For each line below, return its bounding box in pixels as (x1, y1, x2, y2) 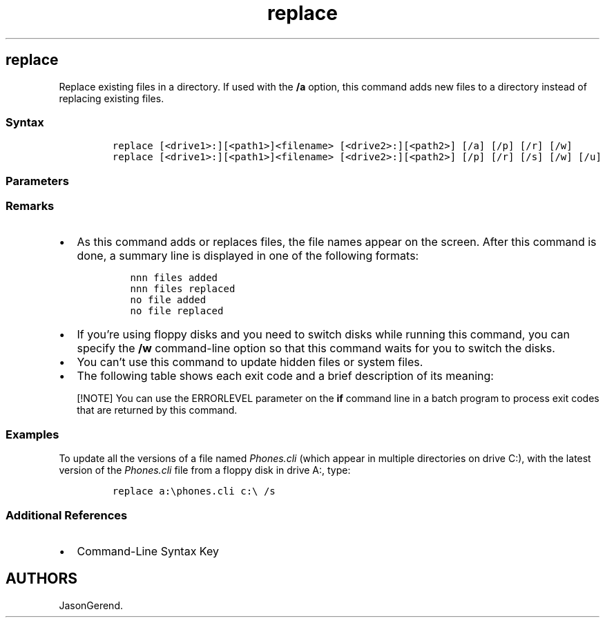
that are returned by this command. (77, 404, 238, 416)
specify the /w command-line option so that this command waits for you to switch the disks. (77, 341, 555, 356)
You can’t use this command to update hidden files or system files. (77, 355, 423, 370)
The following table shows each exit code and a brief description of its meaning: (77, 369, 494, 383)
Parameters (6, 173, 69, 188)
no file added (130, 294, 207, 306)
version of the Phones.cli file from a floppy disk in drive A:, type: (59, 464, 351, 477)
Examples (6, 427, 59, 441)
